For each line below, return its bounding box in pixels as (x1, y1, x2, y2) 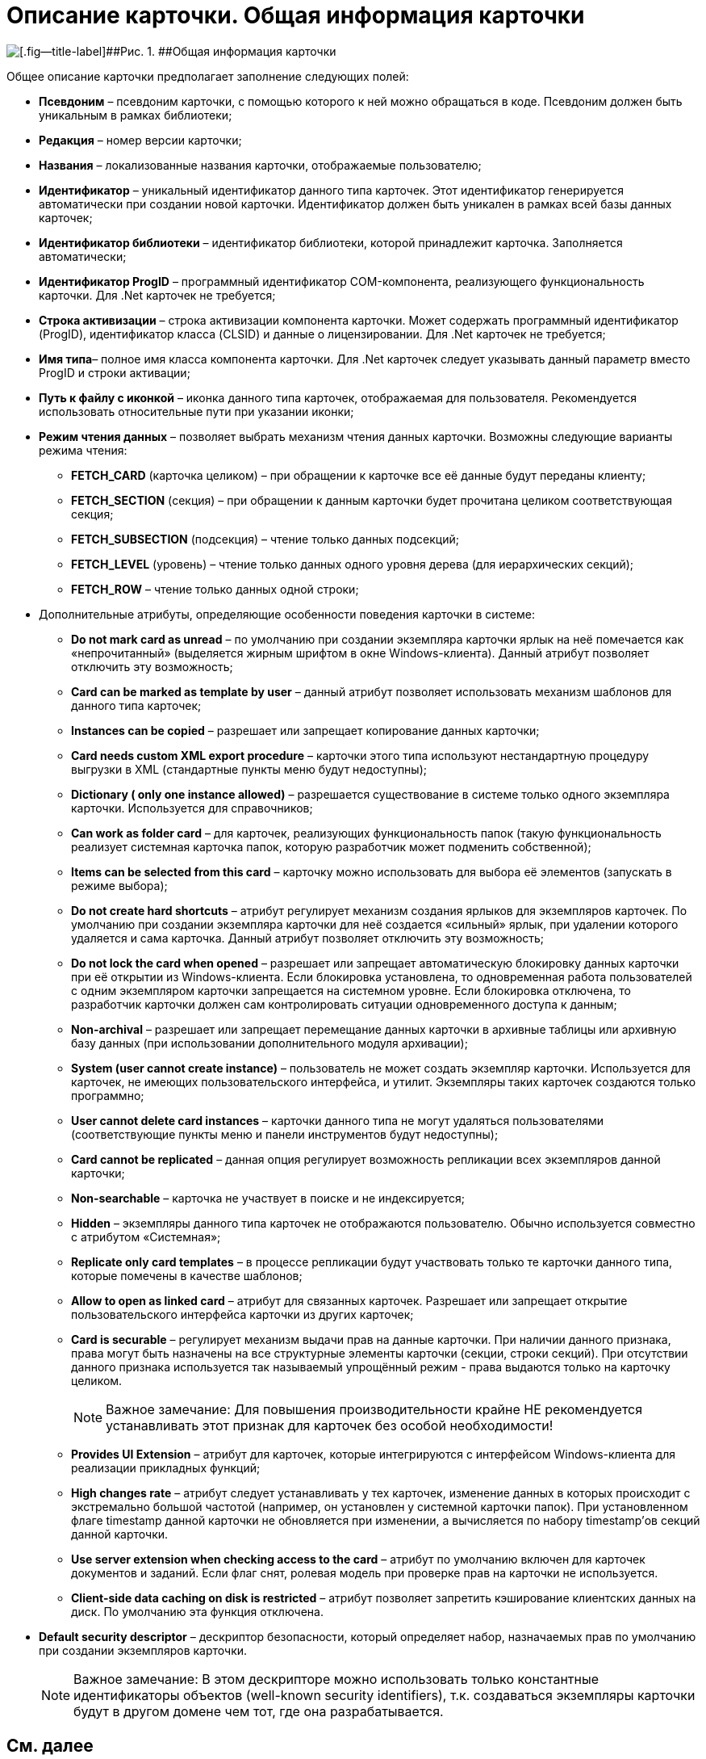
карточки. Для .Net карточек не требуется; (39, 288, 276, 302)
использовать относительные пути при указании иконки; (39, 404, 354, 418)
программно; (71, 1088, 144, 1102)
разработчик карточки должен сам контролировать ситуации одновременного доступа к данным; (71, 997, 617, 1011)
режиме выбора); (71, 878, 168, 892)
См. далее (6, 1736, 94, 1757)
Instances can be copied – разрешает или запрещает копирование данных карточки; (71, 723, 540, 737)
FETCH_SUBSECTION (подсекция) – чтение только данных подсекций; (71, 531, 459, 546)
